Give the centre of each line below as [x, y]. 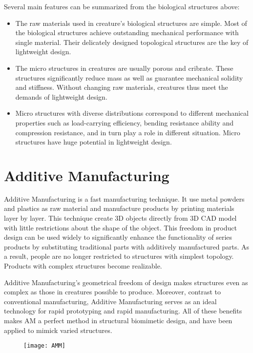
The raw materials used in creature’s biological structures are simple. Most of [131, 23]
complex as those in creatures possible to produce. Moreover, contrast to [112, 292]
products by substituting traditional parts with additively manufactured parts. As [127, 246]
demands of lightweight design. [61, 96]
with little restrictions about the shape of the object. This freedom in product [120, 227]
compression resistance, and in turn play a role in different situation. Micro [128, 132]
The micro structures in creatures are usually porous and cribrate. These [124, 68]
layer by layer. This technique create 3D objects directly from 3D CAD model [120, 218]
